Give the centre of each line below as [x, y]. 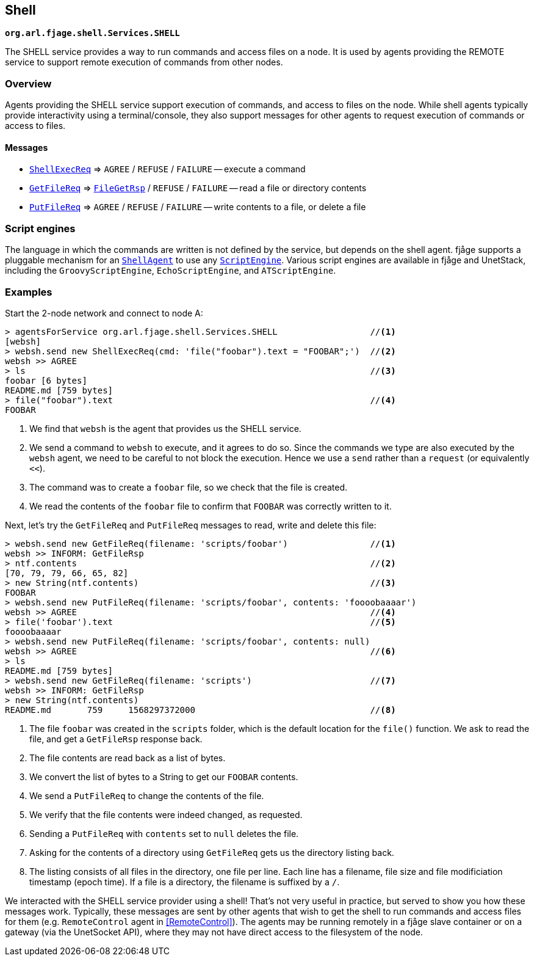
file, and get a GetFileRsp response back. [116, 739]
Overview [28, 83]
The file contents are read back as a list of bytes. [128, 758]
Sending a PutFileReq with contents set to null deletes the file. [164, 833]
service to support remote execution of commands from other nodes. [144, 62]
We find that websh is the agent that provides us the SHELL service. [165, 428]
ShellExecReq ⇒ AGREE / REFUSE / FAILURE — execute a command [168, 169]
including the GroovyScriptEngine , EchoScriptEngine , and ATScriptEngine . [171, 271]
